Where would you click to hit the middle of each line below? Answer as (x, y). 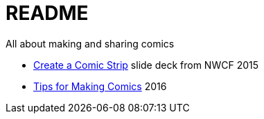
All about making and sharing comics (90, 43)
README (47, 13)
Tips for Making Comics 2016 (100, 86)
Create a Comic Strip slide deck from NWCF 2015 (146, 65)
